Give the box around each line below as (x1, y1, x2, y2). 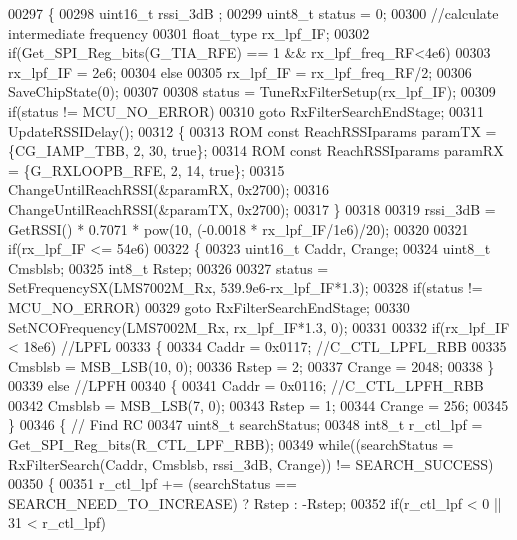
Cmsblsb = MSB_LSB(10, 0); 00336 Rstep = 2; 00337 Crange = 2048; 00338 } (8, 355, 495, 376)
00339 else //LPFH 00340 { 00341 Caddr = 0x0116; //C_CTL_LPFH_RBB (8, 375, 484, 396)
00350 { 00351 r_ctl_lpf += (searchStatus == (8, 473, 297, 494)
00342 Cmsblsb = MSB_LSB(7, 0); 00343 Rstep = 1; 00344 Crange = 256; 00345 (8, 394, 509, 415)
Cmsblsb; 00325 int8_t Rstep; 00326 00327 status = (8, 257, 329, 278)
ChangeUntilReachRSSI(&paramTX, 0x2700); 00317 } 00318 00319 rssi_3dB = (8, 198, 496, 219)
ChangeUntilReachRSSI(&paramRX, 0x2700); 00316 (8, 179, 330, 200)
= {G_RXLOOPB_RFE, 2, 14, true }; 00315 (8, 159, 285, 180)
